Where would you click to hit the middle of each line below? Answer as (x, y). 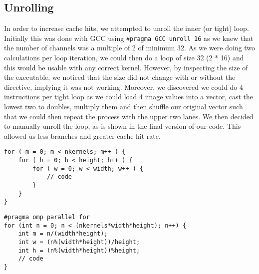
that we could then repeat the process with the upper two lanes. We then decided (129, 116)
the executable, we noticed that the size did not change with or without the (120, 77)
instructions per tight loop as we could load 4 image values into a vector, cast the (129, 97)
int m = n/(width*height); (63, 234)
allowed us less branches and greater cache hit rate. (82, 136)
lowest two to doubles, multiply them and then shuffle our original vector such (124, 107)
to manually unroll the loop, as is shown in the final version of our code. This (123, 126)
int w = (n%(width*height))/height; (79, 242)
